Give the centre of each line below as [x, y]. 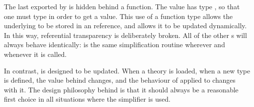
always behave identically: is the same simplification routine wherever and [115, 45]
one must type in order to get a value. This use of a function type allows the [118, 16]
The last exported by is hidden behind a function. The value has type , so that [122, 6]
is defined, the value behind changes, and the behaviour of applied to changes [120, 80]
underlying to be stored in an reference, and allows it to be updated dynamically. [125, 26]
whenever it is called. [35, 54]
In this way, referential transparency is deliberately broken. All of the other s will [126, 35]
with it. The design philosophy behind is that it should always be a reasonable [121, 89]
